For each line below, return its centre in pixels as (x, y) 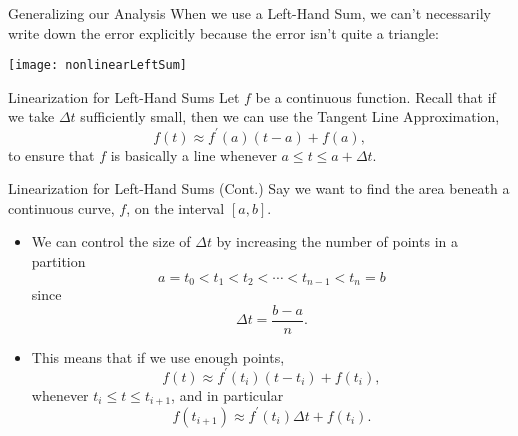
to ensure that (51, 154)
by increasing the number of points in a (337, 241)
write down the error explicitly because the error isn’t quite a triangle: (223, 32)
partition (58, 260)
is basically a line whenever (193, 154)
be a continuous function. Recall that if (375, 96)
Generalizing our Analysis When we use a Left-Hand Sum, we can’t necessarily (249, 13)
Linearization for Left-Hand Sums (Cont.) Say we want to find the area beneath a (259, 188)
